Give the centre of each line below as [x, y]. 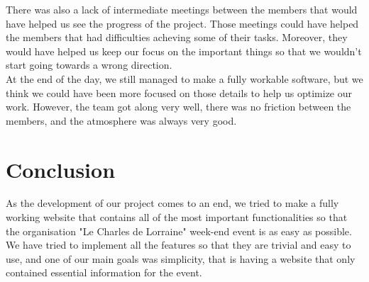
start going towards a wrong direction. [89, 65]
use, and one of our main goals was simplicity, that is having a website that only [181, 258]
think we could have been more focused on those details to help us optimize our [179, 92]
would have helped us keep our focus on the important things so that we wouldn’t [184, 51]
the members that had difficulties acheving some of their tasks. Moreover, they [177, 37]
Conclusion [61, 169]
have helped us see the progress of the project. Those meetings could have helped [182, 23]
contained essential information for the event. [104, 272]
